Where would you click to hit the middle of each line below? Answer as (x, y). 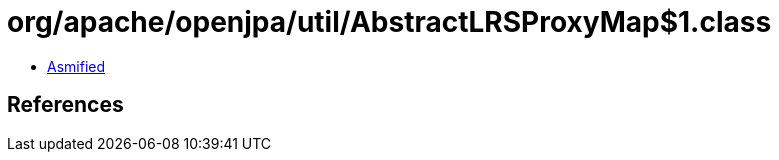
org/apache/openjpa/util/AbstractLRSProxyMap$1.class (389, 22)
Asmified (76, 66)
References (65, 105)
